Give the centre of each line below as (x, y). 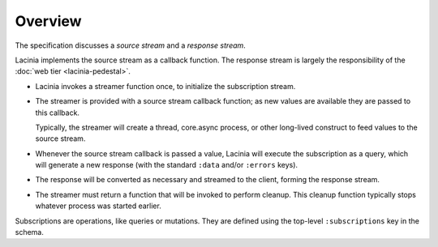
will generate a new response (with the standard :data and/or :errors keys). (167, 165)
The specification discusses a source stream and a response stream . (131, 45)
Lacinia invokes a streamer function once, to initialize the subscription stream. (165, 86)
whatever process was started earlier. (98, 206)
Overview (48, 21)
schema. (29, 232)
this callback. (58, 113)
